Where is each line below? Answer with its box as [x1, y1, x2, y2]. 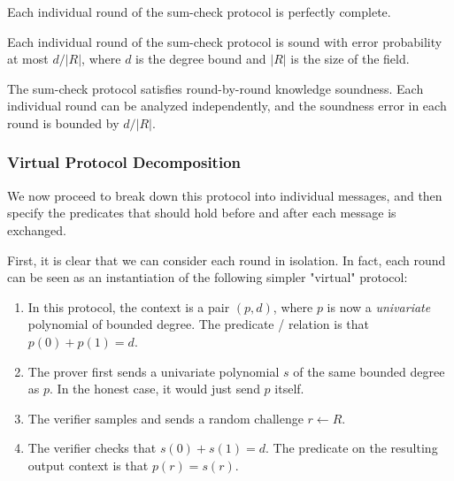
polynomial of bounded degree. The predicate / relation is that [27, 315, 370, 333]
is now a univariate [327, 297, 431, 316]
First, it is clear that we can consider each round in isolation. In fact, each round [7, 250, 446, 269]
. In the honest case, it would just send [50, 379, 260, 398]
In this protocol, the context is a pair [27, 297, 230, 316]
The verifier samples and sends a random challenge [27, 408, 304, 427]
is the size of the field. [290, 50, 410, 68]
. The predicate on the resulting [265, 439, 438, 457]
